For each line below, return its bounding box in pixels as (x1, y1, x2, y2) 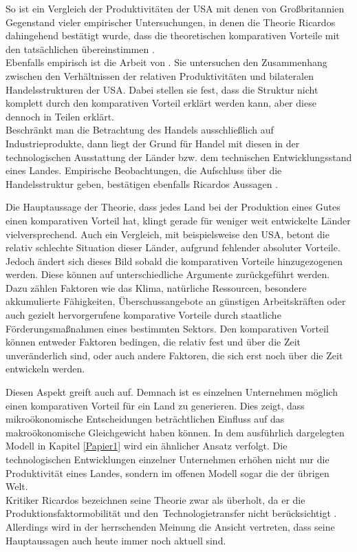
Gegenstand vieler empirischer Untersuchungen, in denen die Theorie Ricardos (6, 14, 336, 29)
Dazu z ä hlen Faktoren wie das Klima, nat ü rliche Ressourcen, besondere (6, 280, 307, 295)
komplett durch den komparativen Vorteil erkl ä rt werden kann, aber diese (6, 96, 316, 110)
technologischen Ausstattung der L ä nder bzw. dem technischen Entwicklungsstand (6, 149, 352, 164)
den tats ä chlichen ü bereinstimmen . (6, 41, 155, 56)
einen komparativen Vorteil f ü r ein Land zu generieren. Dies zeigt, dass (6, 398, 305, 412)
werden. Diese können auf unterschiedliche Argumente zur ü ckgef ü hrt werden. (6, 267, 330, 282)
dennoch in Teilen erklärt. (6, 109, 114, 123)
